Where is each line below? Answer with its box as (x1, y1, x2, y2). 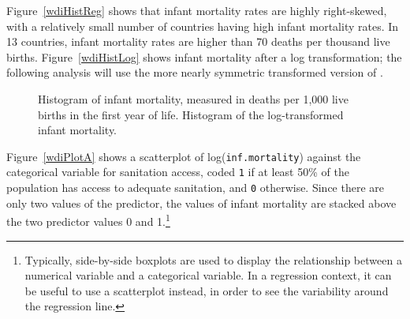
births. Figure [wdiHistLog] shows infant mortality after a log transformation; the (6, 48, 402, 65)
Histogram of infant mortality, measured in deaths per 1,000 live (38, 90, 348, 107)
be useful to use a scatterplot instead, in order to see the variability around (24, 282, 389, 298)
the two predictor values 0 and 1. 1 (6, 211, 170, 229)
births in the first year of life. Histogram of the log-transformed (38, 106, 344, 122)
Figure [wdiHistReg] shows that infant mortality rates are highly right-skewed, (6, 2, 387, 18)
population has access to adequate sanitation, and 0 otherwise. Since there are (6, 179, 384, 196)
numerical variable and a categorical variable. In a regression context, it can (24, 267, 392, 283)
